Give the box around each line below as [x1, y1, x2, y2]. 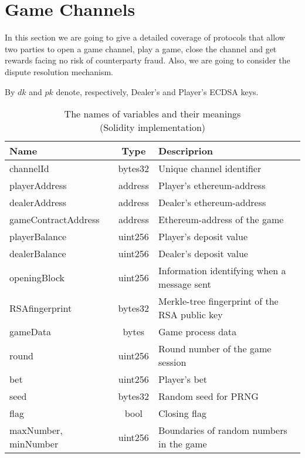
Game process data [158, 325, 237, 339]
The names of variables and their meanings [64, 107, 241, 121]
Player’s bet [158, 372, 208, 386]
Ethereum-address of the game [158, 213, 284, 227]
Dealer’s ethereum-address [158, 196, 266, 210]
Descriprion [158, 144, 213, 158]
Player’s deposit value [158, 230, 248, 244]
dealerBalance [9, 247, 66, 261]
